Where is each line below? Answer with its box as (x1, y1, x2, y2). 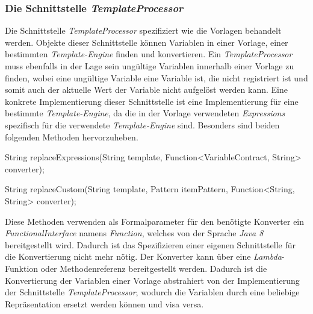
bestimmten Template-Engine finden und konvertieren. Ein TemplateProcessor (5, 48, 293, 60)
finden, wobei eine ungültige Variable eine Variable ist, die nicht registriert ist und (5, 71, 308, 84)
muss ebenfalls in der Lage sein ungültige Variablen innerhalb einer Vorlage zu (5, 60, 294, 72)
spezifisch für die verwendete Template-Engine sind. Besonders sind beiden (5, 118, 280, 131)
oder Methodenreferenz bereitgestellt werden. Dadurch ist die (40, 262, 267, 274)
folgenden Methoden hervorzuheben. (5, 130, 138, 143)
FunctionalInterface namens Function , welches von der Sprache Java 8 (5, 227, 264, 239)
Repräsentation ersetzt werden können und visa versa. (5, 297, 204, 310)
